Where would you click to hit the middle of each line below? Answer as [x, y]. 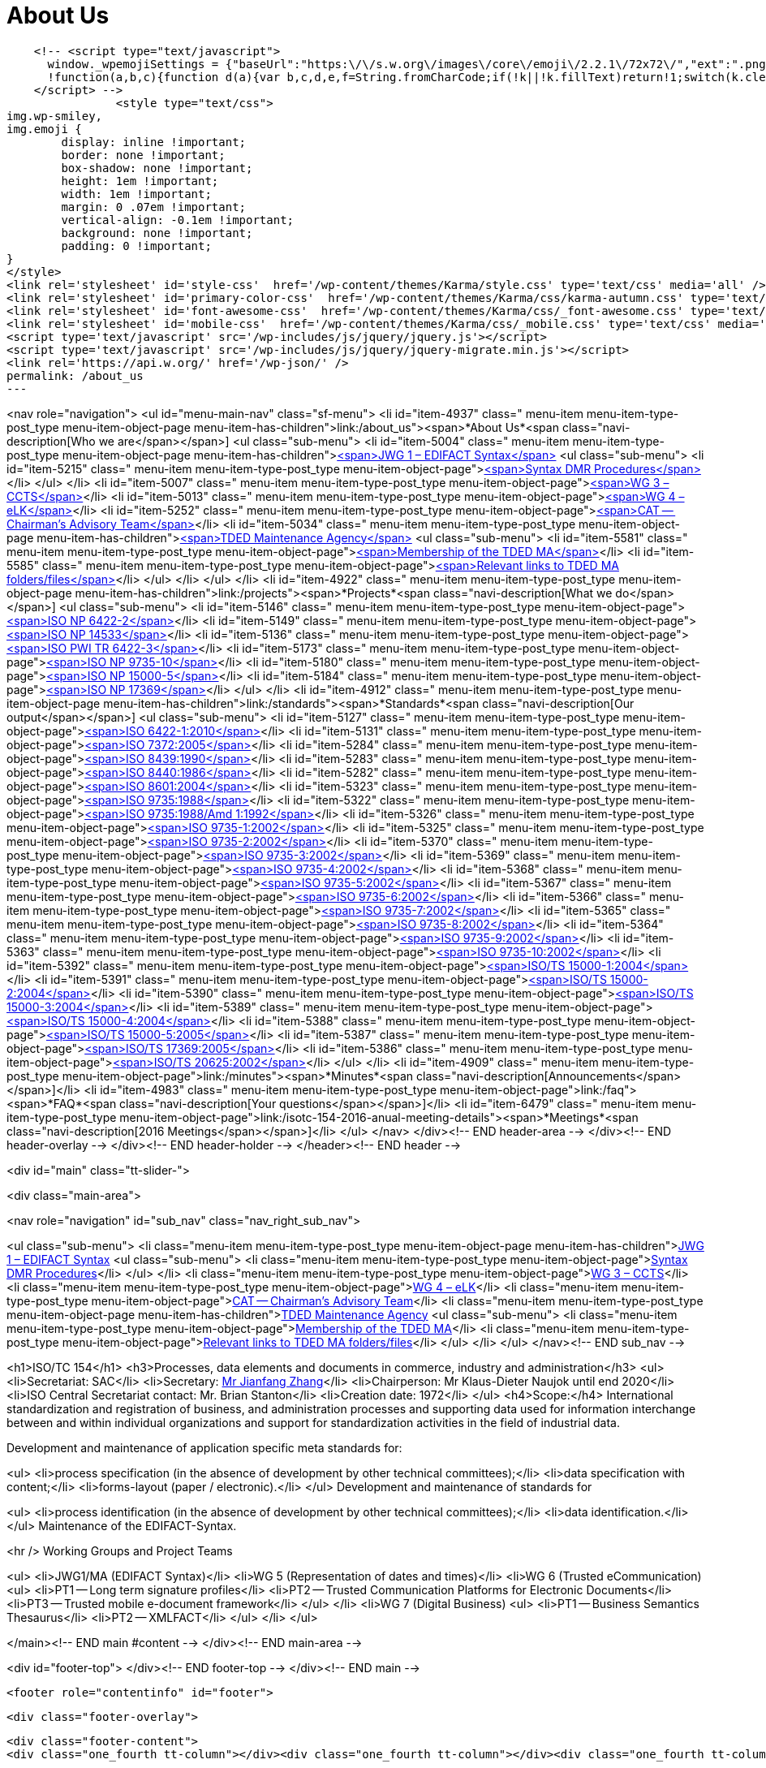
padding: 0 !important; [136, 246]
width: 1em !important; [136, 194]
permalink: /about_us [75, 375]
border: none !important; [143, 155]
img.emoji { [44, 129]
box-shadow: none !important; [157, 168]
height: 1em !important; [140, 181]
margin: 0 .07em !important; [154, 207]
